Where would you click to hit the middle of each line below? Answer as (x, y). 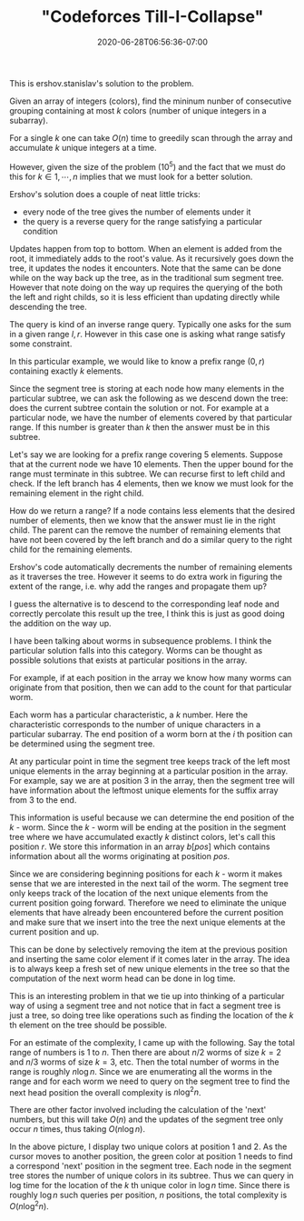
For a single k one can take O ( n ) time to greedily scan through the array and (151, 137)
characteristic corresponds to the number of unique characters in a (135, 724)
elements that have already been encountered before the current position (147, 912)
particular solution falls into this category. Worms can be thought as (136, 650)
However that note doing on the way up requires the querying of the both (146, 287)
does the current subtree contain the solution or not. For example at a (139, 407)
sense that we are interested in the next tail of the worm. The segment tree (149, 883)
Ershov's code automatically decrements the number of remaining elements (151, 566)
